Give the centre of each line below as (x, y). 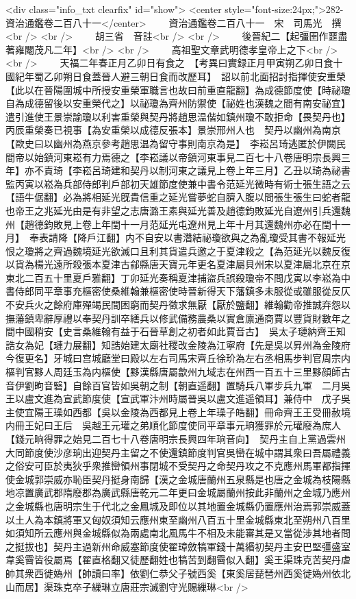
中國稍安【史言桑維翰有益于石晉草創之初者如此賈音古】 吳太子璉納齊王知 (180, 331)
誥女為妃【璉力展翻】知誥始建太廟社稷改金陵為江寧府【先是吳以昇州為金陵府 (178, 344)
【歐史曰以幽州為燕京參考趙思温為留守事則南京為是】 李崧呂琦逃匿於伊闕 (171, 143)
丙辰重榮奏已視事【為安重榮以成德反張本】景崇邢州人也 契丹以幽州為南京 (173, 130)
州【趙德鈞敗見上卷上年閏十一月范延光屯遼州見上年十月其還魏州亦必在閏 (168, 224)
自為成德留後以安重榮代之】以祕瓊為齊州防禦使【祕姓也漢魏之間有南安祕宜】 (178, 103)
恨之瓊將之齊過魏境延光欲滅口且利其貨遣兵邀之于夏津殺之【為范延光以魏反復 (178, 250)
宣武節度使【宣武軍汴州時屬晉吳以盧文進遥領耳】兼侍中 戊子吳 (206, 399)
